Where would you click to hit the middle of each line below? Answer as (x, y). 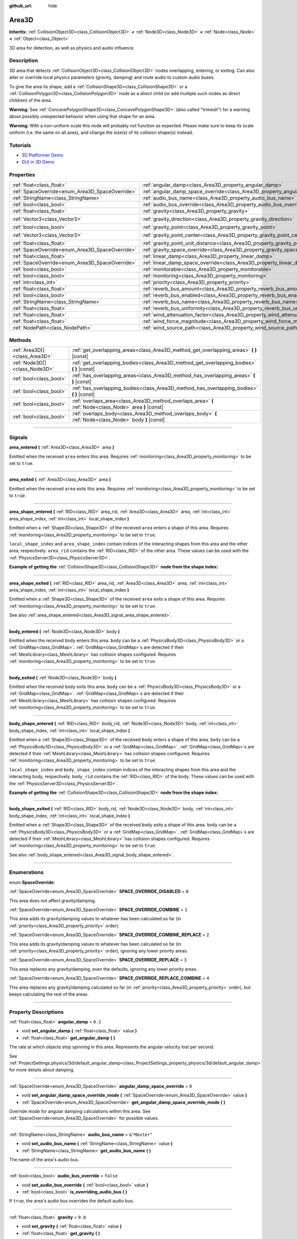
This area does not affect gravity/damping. (52, 901)
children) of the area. (30, 100)
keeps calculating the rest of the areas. (49, 994)
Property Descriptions (36, 1012)
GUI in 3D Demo (38, 162)
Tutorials (20, 145)
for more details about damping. (42, 1070)
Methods (20, 340)
